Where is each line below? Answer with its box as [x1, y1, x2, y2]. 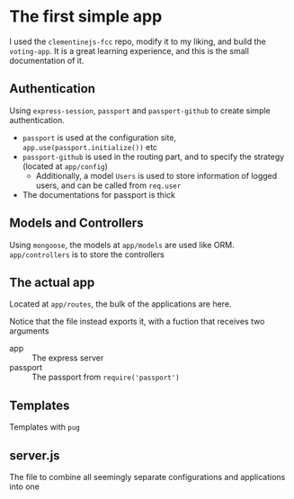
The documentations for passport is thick [22, 189, 175, 200]
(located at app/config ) [22, 160, 108, 172]
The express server [31, 352, 104, 363]
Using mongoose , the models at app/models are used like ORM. [9, 239, 236, 250]
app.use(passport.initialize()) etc [22, 141, 158, 152]
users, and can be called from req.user [35, 180, 182, 191]
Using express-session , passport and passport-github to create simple [9, 105, 272, 116]
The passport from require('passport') [31, 371, 180, 383]
